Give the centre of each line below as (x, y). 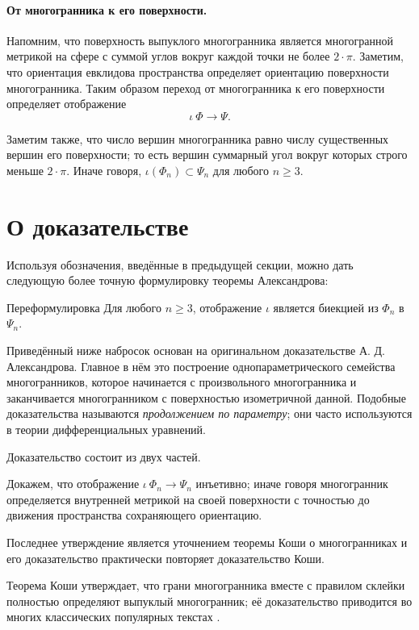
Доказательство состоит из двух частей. (104, 456)
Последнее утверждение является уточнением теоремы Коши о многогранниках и (207, 542)
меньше (25, 170)
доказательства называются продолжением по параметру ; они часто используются (209, 413)
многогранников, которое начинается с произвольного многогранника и (182, 382)
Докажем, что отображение (73, 484)
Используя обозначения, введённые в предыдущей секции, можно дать (180, 264)
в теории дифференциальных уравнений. (106, 430)
